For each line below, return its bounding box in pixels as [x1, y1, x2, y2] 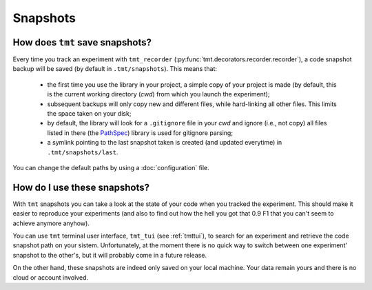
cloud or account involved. [12, 273, 89, 282]
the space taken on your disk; [47, 110, 132, 118]
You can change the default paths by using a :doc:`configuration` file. [12, 163, 209, 172]
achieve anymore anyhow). [12, 219, 90, 227]
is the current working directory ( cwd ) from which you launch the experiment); [47, 90, 270, 99]
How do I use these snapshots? [12, 181, 149, 193]
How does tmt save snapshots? [12, 37, 152, 48]
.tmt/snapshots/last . [47, 148, 118, 156]
